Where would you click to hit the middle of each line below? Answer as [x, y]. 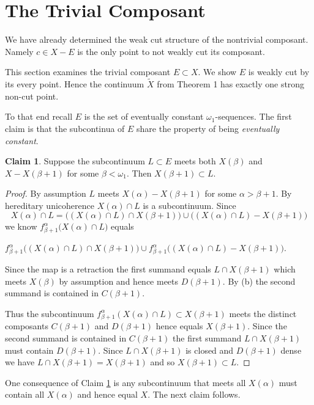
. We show [217, 72]
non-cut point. [32, 96]
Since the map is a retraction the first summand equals [108, 268]
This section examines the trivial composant [88, 72]
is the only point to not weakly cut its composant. [171, 51]
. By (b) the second [259, 281]
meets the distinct [263, 313]
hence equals [179, 326]
